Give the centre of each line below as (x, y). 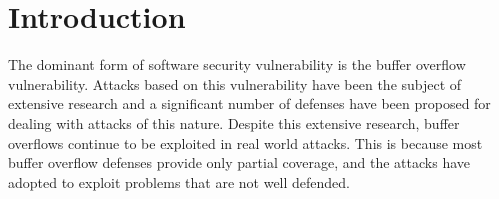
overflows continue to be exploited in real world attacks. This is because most (245, 142)
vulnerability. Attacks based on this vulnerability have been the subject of (235, 83)
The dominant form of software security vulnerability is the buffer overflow (237, 64)
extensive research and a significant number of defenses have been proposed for (249, 103)
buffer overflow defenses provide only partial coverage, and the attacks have (239, 162)
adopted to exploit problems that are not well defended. (179, 181)
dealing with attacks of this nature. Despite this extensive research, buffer (234, 122)
